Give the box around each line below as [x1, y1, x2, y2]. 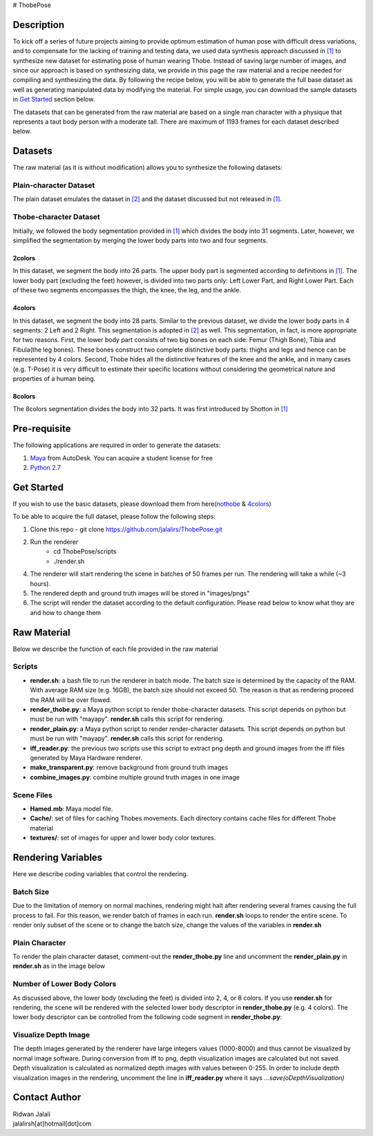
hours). [30, 579, 51, 587]
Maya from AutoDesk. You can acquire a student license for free [30, 453, 213, 462]
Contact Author [12, 1092, 82, 1104]
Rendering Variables [12, 851, 103, 863]
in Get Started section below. [12, 95, 95, 104]
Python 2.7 [30, 463, 61, 471]
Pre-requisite [12, 423, 71, 435]
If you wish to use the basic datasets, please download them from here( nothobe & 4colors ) [12, 500, 272, 508]
